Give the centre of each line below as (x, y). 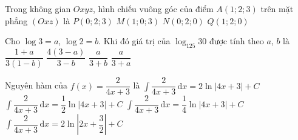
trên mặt (277, 8)
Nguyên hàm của (36, 85)
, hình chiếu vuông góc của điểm (153, 8)
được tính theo (236, 41)
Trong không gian (38, 8)
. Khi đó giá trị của (134, 41)
